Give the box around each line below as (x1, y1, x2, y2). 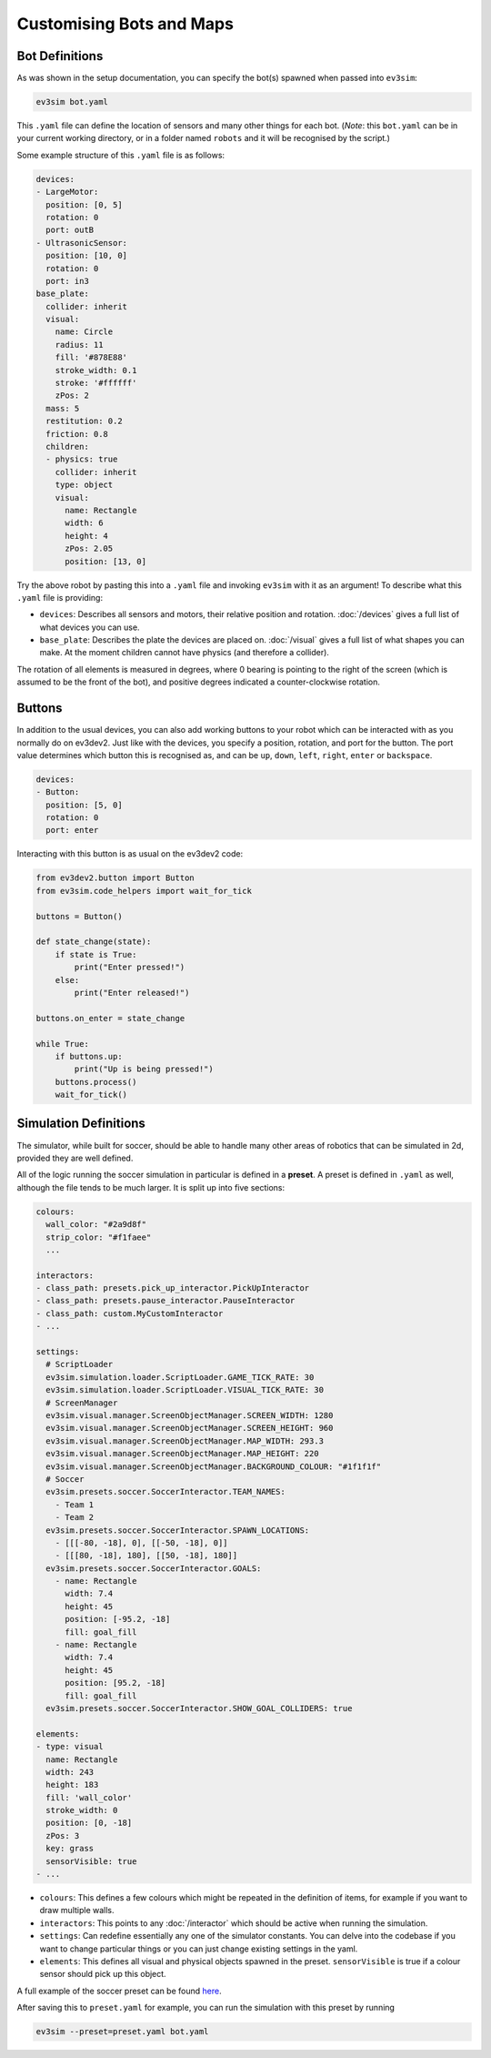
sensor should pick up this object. (39, 1969, 167, 1980)
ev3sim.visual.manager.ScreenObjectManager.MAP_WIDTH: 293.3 (45, 1435, 325, 1446)
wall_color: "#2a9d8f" (45, 1220, 147, 1230)
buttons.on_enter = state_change (35, 1013, 185, 1023)
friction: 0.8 (45, 429, 109, 439)
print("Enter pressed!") (74, 962, 185, 973)
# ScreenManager (45, 1397, 118, 1408)
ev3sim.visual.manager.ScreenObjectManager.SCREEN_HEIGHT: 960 (45, 1423, 334, 1434)
